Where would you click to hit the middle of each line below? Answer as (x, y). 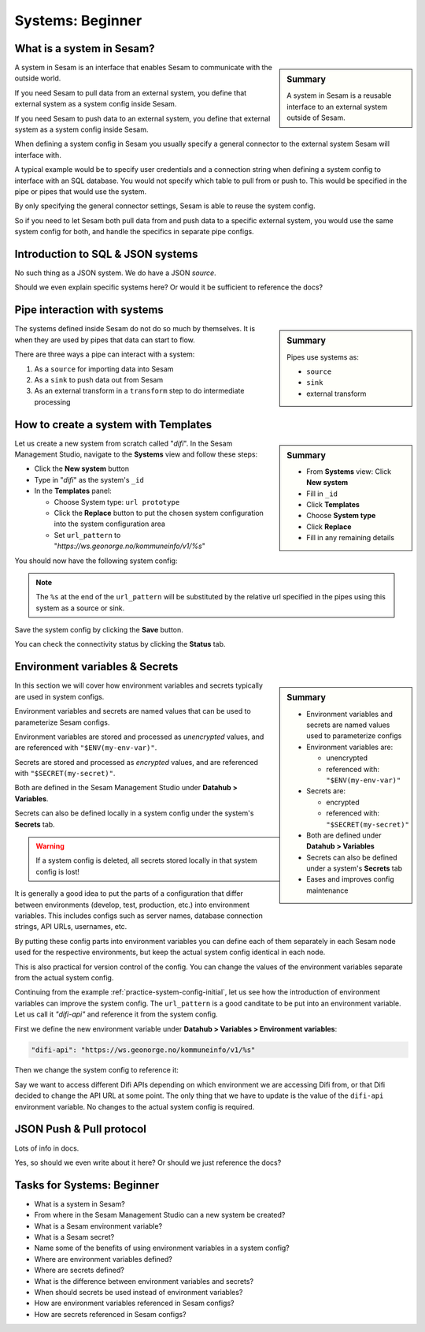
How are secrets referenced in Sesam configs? (110, 1314)
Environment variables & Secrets (96, 667)
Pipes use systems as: (323, 357)
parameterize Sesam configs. (62, 722)
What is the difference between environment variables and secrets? (144, 1281)
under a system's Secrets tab (355, 868)
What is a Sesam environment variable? (98, 1226)
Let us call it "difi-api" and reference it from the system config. (116, 1014)
